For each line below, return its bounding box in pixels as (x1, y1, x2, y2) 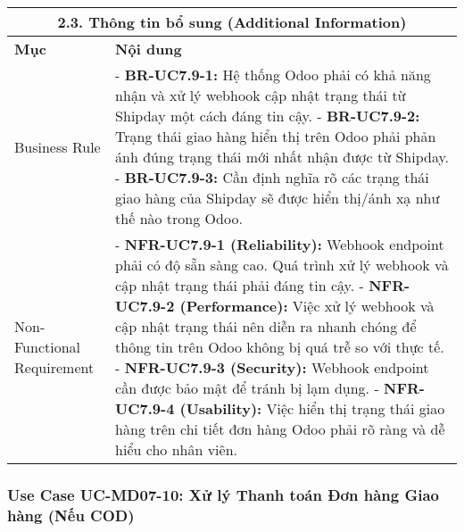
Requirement (14, 357, 95, 378)
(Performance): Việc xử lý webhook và (179, 295, 435, 316)
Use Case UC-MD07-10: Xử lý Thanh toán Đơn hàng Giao (7, 483, 440, 505)
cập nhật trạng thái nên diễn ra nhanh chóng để (115, 316, 417, 337)
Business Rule (14, 136, 101, 157)
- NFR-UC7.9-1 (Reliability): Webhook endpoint (115, 234, 444, 254)
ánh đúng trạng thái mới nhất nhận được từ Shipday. (115, 146, 450, 167)
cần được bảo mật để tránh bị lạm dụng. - (115, 378, 379, 398)
